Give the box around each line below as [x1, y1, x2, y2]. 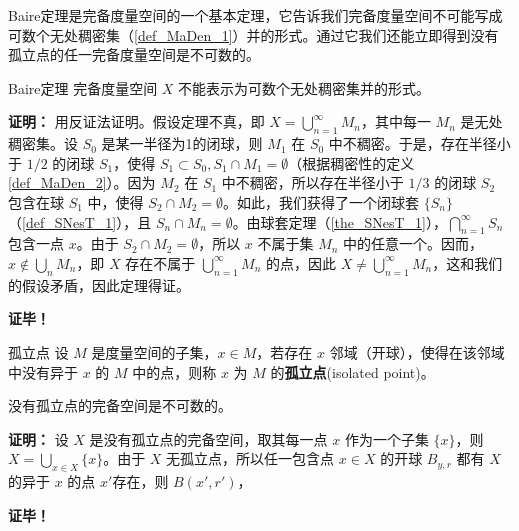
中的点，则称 [132, 361, 217, 382]
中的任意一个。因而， [343, 233, 484, 254]
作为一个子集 [344, 428, 429, 449]
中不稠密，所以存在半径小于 [221, 172, 404, 193]
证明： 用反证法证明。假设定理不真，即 [8, 111, 265, 132]
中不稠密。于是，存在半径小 [328, 133, 511, 154]
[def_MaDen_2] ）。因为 [8, 172, 156, 193]
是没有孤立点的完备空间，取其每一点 [89, 428, 328, 449]
